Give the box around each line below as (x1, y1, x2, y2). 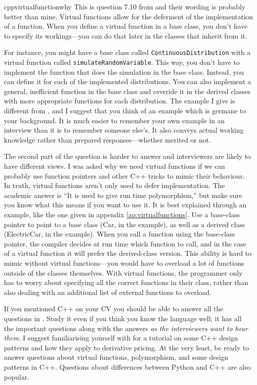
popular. (4, 371, 30, 382)
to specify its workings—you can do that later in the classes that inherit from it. (4, 30, 248, 41)
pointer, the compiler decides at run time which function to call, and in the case (4, 238, 247, 248)
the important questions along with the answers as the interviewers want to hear (4, 323, 248, 333)
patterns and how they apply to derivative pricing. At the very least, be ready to (4, 342, 249, 352)
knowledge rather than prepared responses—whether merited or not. (4, 134, 211, 144)
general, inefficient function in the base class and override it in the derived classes (4, 86, 251, 96)
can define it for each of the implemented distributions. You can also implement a (4, 76, 252, 87)
